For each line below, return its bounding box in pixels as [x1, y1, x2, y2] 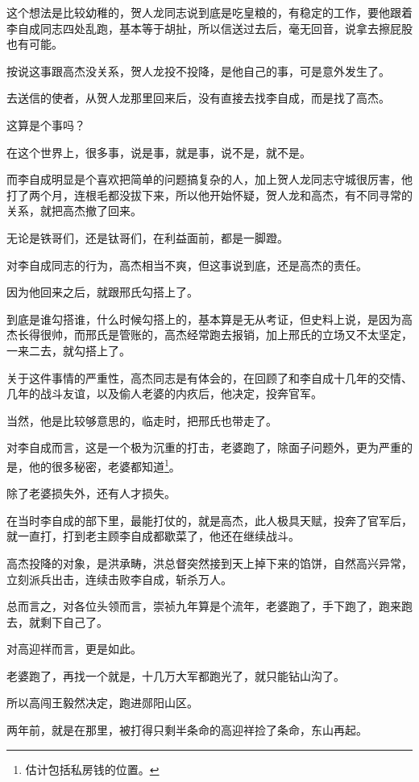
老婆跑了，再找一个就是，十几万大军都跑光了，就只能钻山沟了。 [6, 667, 345, 684]
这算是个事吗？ [6, 116, 85, 133]
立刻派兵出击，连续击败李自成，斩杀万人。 [6, 570, 232, 587]
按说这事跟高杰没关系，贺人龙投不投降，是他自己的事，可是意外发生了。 [6, 62, 390, 79]
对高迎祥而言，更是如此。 [6, 640, 142, 657]
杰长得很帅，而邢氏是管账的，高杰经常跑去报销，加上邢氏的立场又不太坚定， [6, 326, 413, 343]
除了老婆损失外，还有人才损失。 [6, 485, 176, 502]
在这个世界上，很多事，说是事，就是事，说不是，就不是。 [6, 143, 311, 160]
